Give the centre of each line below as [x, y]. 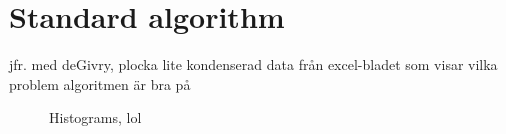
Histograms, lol [95, 117]
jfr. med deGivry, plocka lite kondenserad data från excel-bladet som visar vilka [253, 64]
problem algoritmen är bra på [100, 83]
